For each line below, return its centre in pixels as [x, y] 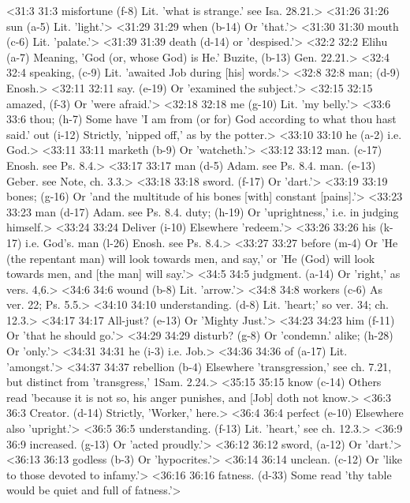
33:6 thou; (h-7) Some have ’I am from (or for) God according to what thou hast [201, 119]
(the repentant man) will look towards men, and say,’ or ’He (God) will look [191, 258]
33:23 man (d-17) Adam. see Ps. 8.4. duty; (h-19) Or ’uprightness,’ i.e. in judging [203, 211]
